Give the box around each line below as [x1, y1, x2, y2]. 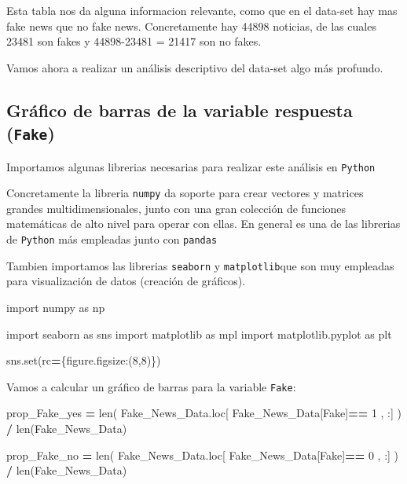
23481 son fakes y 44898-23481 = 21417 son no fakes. [6, 33, 262, 49]
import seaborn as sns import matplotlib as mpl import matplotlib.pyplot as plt [6, 325, 392, 342]
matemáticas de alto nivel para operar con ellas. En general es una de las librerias [6, 215, 401, 232]
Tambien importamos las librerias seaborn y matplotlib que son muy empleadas [6, 257, 394, 273]
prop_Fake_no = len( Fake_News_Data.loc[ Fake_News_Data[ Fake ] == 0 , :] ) [6, 446, 399, 463]
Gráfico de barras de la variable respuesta [6, 97, 353, 122]
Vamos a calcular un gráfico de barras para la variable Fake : [6, 378, 296, 394]
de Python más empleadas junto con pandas [6, 231, 218, 247]
